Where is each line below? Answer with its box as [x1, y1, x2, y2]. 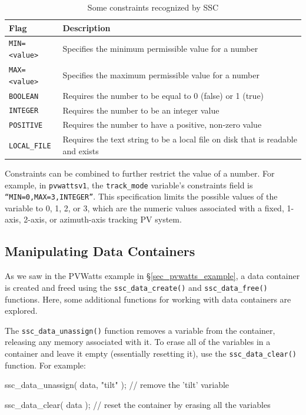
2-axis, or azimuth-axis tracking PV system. [24, 213, 182, 225]
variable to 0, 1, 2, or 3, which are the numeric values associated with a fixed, [5, 201, 284, 214]
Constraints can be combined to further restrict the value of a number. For [5, 167, 275, 179]
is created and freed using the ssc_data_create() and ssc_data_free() [5, 281, 268, 293]
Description [62, 21, 111, 34]
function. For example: [5, 358, 86, 371]
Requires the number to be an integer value [62, 104, 219, 116]
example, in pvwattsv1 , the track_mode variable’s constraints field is [5, 178, 253, 191]
